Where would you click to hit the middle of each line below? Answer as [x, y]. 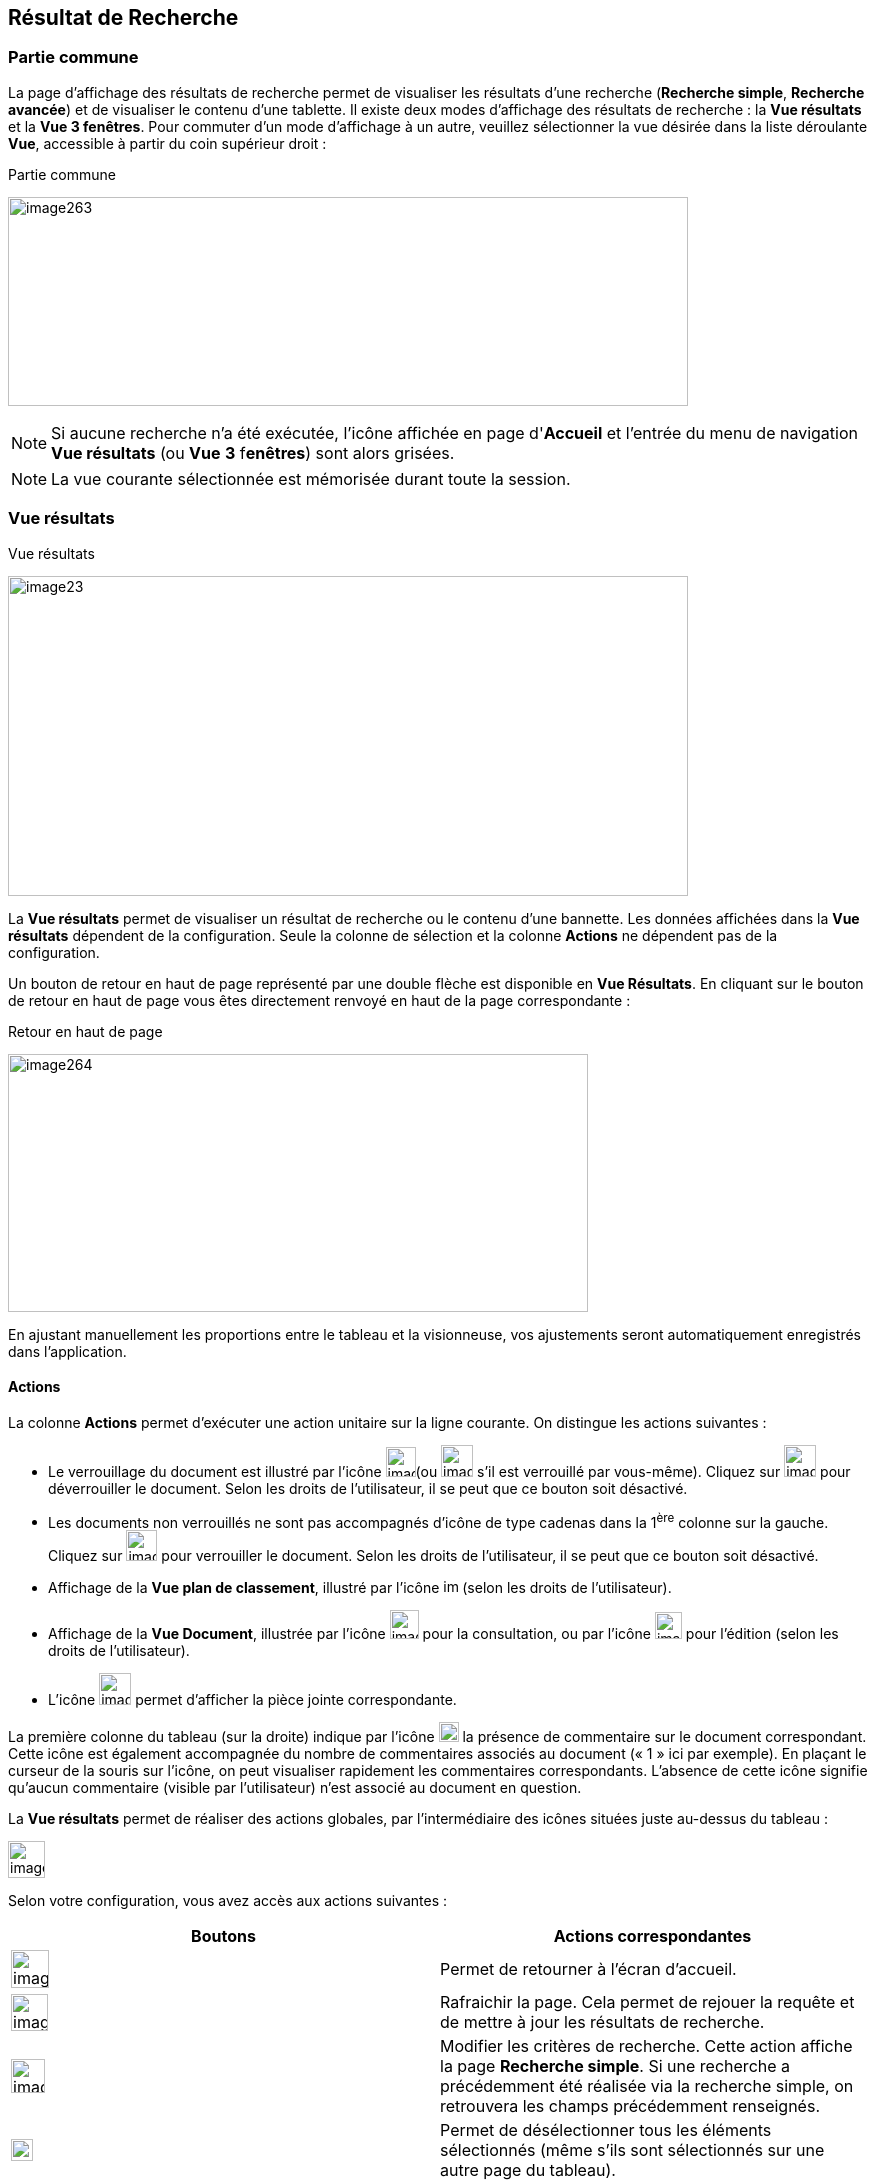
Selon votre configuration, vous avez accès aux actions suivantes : [228, 1901]
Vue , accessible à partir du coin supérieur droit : [167, 143]
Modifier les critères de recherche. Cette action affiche [646, 2046]
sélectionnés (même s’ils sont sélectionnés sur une [632, 2150]
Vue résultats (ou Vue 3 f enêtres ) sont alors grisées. [253, 452]
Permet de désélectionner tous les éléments [606, 2130]
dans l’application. [67, 1351]
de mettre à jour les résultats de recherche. [602, 2022]
